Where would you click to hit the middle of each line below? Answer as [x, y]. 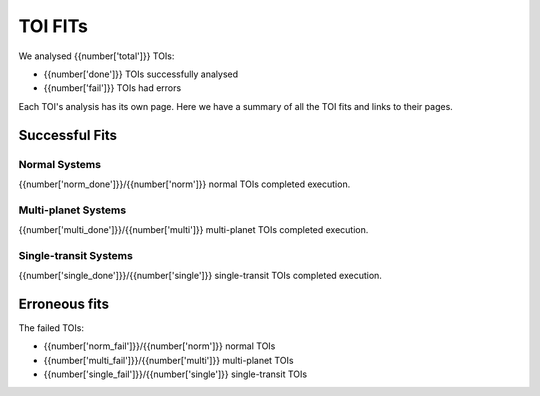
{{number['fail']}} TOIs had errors [112, 88]
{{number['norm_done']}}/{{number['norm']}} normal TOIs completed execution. [184, 184]
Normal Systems [60, 164]
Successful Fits [67, 135]
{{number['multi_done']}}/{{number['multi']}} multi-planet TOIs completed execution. [193, 230]
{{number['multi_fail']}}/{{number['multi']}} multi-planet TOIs [168, 360]
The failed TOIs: [51, 328]
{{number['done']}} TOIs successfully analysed [141, 74]
